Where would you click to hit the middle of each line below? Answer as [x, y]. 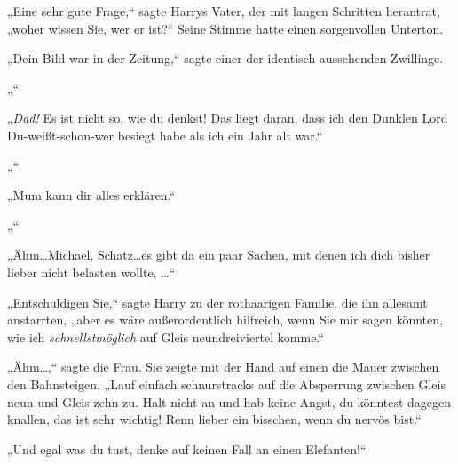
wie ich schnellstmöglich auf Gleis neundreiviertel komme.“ [166, 336]
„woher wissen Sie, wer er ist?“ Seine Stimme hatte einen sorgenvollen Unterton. [225, 28]
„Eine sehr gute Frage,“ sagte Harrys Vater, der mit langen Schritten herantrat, [224, 11]
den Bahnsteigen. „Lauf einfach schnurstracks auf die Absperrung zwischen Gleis [226, 384]
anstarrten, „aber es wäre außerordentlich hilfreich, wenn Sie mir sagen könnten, [225, 320]
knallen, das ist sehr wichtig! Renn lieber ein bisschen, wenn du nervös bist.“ [214, 419]
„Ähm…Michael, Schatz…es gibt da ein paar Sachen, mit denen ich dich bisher [219, 255]
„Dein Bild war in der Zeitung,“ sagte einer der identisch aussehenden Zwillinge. [225, 58]
